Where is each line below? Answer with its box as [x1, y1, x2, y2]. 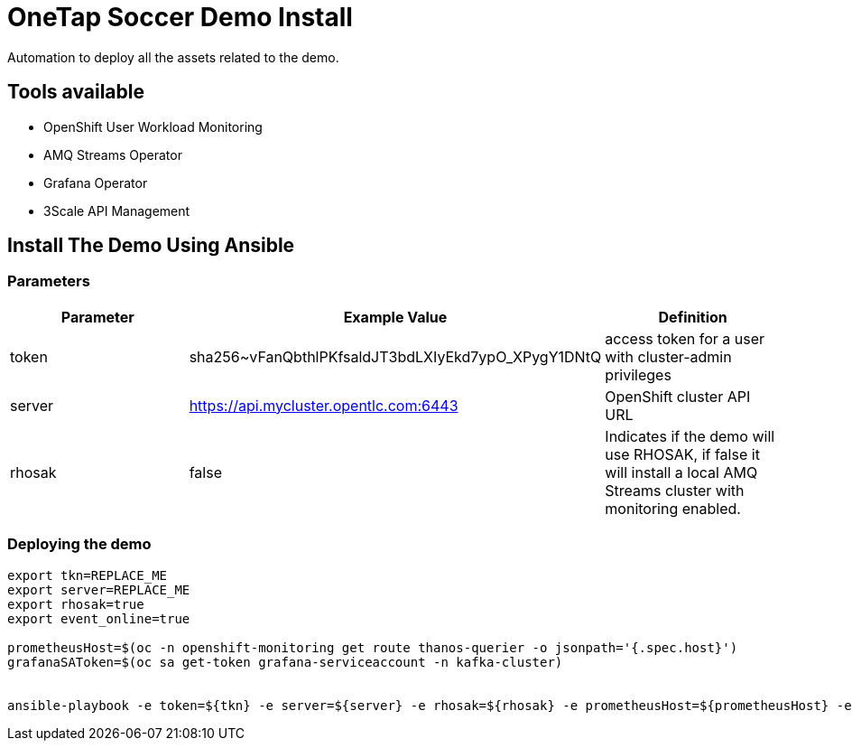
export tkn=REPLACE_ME [7, 567, 168, 583]
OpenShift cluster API [605, 387, 751, 406]
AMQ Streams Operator [43, 146, 182, 163]
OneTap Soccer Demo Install [7, 2, 353, 33]
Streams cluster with [605, 481, 745, 500]
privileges [605, 365, 671, 384]
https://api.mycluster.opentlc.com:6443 [189, 396, 458, 415]
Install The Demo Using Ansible [7, 234, 295, 257]
